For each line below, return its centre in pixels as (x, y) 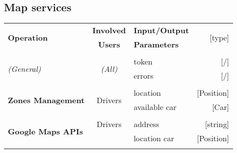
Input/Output (161, 30)
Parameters (156, 44)
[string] (217, 124)
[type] (219, 37)
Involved (109, 30)
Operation (28, 37)
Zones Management (46, 100)
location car (154, 138)
